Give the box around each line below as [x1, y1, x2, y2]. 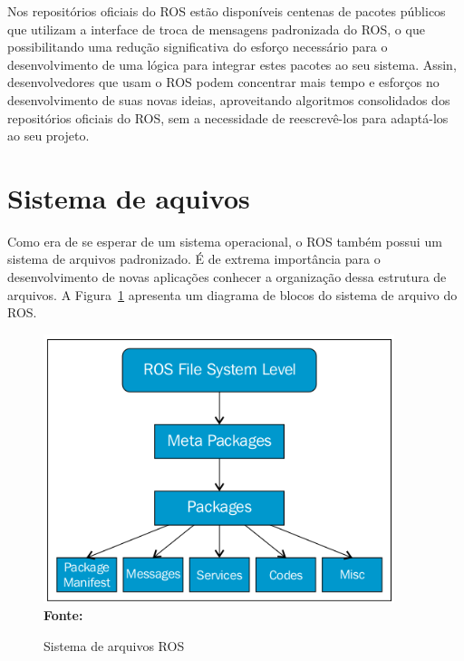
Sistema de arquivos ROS [43, 637, 185, 656]
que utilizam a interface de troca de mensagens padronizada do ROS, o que [7, 19, 425, 38]
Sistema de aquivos [7, 179, 250, 216]
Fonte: [43, 606, 83, 625]
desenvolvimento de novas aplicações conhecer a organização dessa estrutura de [7, 267, 447, 287]
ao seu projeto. [7, 126, 90, 145]
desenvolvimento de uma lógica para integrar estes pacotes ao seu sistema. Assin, [7, 54, 457, 73]
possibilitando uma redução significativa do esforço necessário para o [7, 37, 388, 56]
